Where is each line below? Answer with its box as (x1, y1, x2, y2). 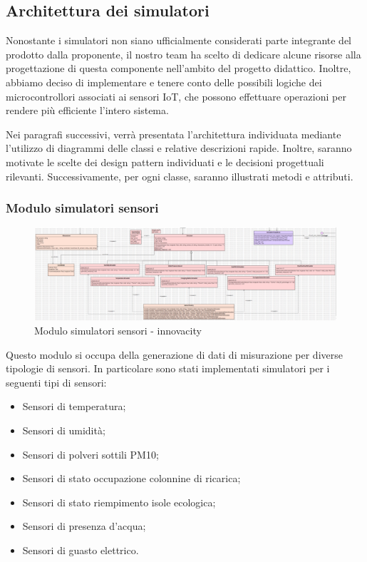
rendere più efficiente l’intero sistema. (6, 103, 169, 118)
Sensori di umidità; (22, 422, 105, 437)
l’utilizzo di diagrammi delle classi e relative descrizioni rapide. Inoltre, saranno (6, 140, 352, 155)
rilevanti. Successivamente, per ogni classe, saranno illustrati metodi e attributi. (6, 168, 353, 183)
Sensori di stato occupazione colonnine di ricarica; (22, 471, 241, 486)
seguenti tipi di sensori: (6, 374, 107, 389)
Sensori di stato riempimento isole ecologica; (22, 494, 216, 509)
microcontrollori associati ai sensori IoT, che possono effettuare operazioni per (6, 88, 346, 103)
